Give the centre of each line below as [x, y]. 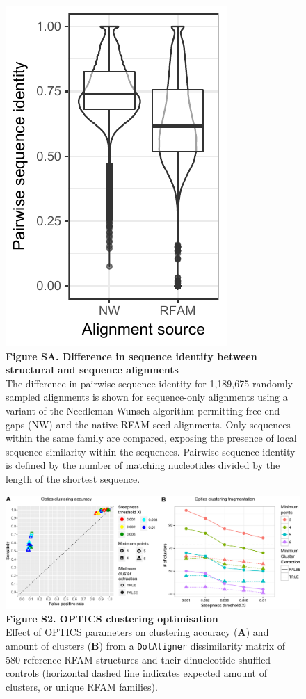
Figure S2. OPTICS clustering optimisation [112, 618]
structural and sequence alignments [92, 370]
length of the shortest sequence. [73, 478]
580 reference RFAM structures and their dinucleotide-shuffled [138, 659]
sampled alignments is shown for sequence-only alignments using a [147, 397]
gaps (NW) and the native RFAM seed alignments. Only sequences [148, 424]
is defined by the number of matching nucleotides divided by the [143, 465]
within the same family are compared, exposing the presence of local [151, 438]
